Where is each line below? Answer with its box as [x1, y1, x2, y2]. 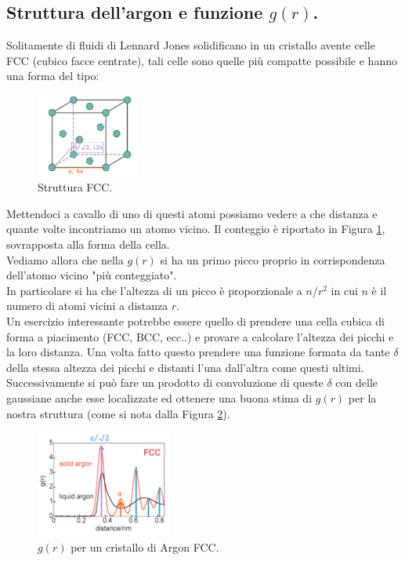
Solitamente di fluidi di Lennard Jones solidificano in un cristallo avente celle [6, 37, 375, 53]
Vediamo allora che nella [6, 251, 124, 268]
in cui [331, 282, 358, 298]
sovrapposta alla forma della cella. [6, 236, 170, 253]
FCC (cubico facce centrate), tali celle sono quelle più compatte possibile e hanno [6, 52, 397, 68]
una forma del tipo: [6, 67, 99, 84]
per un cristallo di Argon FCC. [71, 539, 219, 555]
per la [348, 389, 377, 406]
